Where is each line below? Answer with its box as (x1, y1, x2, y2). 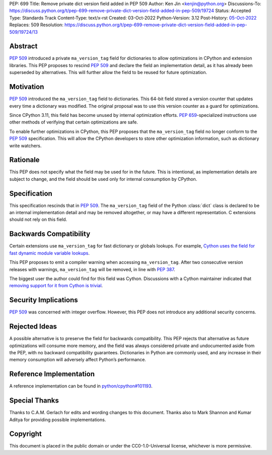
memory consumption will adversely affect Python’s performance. (9, 357, 146, 363)
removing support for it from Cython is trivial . (9, 283, 103, 289)
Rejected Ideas (9, 322, 57, 331)
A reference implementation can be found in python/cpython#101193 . (9, 383, 153, 389)
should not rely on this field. (9, 217, 67, 223)
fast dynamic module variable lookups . (9, 250, 90, 256)
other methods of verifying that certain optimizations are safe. (9, 119, 138, 125)
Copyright (9, 430, 42, 438)
